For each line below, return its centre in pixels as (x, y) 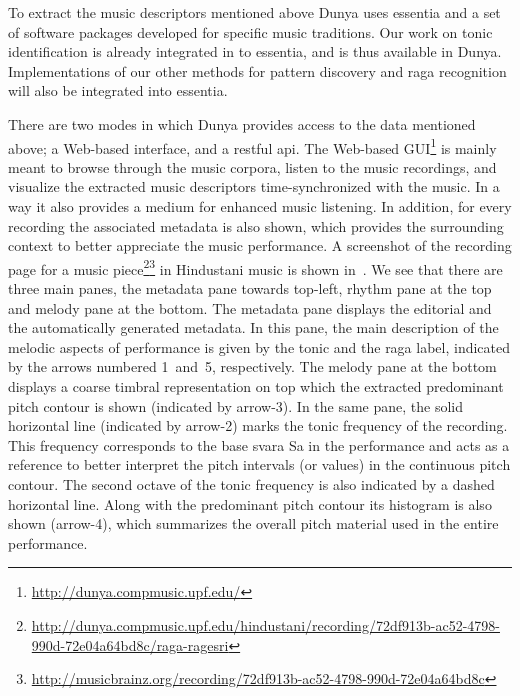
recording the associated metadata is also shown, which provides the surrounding (256, 225)
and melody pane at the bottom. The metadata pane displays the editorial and (250, 307)
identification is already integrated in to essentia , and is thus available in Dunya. (255, 51)
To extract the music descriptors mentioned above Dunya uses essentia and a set (254, 12)
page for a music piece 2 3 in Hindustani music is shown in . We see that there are (255, 267)
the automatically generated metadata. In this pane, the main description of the (253, 327)
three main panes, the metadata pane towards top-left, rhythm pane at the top (250, 288)
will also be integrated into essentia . (118, 90)
